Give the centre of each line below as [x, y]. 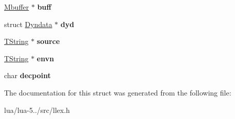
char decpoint [27, 75]
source [48, 41]
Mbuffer [17, 7]
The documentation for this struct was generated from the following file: [118, 92]
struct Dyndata [28, 24]
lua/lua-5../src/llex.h [37, 110]
